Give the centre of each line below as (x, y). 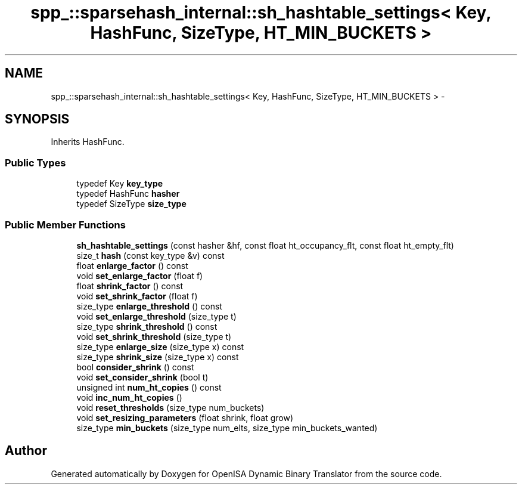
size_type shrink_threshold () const (147, 326)
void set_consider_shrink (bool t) (142, 377)
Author (26, 451)
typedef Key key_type (120, 184)
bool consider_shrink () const (135, 367)
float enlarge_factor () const (132, 265)
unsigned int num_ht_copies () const (149, 387)
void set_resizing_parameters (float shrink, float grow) (185, 417)
